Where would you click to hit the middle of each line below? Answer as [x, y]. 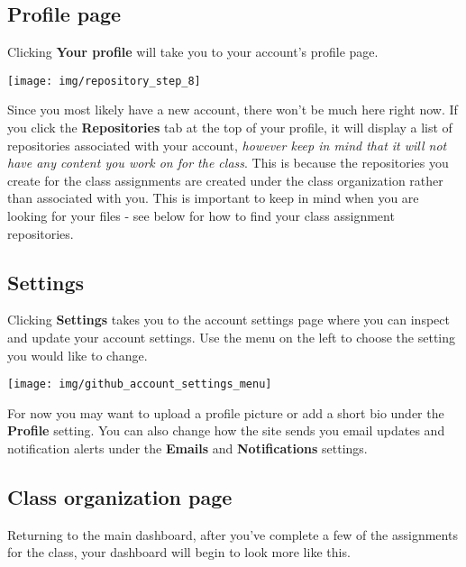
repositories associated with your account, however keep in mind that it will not [227, 145]
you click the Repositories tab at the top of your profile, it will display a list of [230, 128]
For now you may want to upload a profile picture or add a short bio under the [226, 412]
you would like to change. [78, 355]
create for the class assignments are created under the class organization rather [225, 180]
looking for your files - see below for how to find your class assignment [201, 216]
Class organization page [120, 497]
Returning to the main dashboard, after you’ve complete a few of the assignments [233, 534]
